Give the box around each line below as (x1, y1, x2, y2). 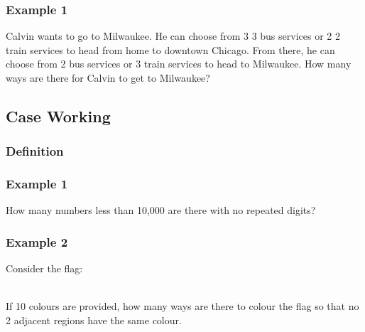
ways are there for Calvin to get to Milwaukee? (6, 70, 210, 85)
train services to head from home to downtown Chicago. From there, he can (6, 42, 335, 57)
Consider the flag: (6, 261, 83, 276)
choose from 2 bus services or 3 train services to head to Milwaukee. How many (6, 56, 352, 71)
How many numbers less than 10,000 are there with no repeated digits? (6, 203, 316, 218)
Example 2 (6, 232, 68, 250)
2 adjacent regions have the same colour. (6, 313, 182, 328)
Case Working (6, 105, 111, 127)
